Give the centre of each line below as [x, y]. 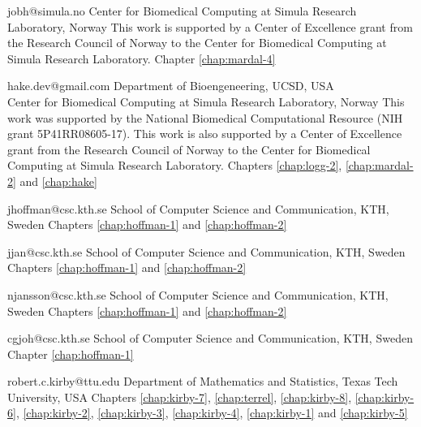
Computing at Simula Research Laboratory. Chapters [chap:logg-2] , [175, 165]
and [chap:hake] [58, 181]
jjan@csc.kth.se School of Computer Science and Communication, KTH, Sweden [206, 251]
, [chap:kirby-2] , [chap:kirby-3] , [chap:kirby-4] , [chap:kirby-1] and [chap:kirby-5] [212, 413]
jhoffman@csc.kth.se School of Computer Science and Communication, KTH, [198, 208]
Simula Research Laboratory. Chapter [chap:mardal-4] [142, 58]
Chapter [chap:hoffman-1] [71, 354]
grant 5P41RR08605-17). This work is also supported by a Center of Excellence [205, 134]
